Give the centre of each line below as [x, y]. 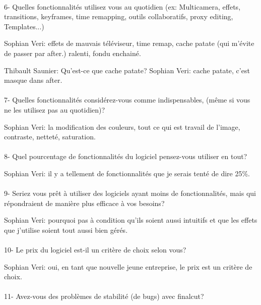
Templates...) [24, 26]
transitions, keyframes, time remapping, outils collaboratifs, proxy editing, [119, 16]
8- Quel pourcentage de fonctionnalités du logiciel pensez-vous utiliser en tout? [126, 156]
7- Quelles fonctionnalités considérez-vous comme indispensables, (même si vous [127, 100]
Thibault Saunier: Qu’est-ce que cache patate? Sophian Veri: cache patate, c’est [127, 70]
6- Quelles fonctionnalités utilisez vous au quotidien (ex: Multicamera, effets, [122, 6]
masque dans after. [33, 80]
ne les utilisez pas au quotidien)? [55, 109]
